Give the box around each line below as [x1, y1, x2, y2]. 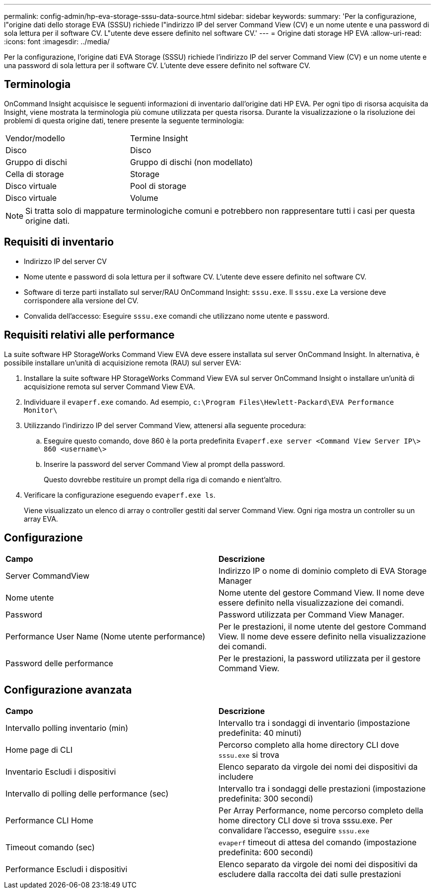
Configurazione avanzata [4, 683, 132, 696]
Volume [130, 192, 158, 203]
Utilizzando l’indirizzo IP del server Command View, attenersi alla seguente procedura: [24, 421, 306, 430]
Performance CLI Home [5, 815, 93, 826]
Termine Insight [130, 133, 188, 143]
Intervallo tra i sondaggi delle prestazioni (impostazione [218, 784, 426, 794]
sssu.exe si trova [218, 750, 280, 760]
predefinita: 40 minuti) [218, 728, 302, 738]
